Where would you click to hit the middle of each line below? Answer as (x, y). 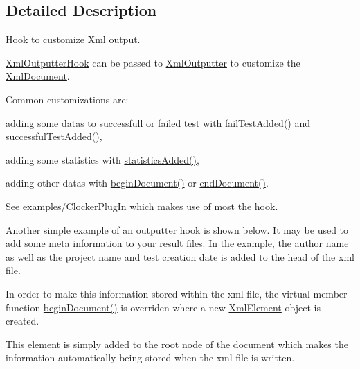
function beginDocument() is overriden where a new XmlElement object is (163, 307)
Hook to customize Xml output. (73, 39)
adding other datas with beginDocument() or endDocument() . (137, 183)
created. (22, 321)
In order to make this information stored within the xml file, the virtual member (177, 293)
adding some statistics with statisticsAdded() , (102, 159)
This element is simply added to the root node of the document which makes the (177, 344)
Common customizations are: (67, 99)
